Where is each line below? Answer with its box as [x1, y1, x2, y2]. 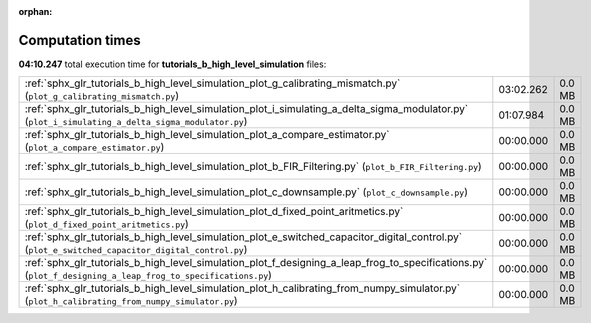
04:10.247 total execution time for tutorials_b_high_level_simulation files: [18, 58, 327, 70]
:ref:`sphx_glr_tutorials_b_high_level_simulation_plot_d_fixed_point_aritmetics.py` [24, 205, 404, 219]
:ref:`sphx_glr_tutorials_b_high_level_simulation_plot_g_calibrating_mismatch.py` [24, 76, 401, 90]
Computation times [18, 31, 141, 49]
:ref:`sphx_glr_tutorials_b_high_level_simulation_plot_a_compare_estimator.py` [24, 128, 390, 142]
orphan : [18, 6, 53, 17]
